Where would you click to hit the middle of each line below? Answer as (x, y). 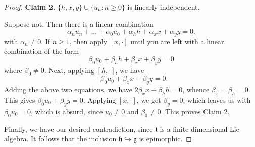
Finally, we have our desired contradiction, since (79, 129)
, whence (196, 89)
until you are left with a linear (177, 41)
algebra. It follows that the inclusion (60, 139)
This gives (20, 100)
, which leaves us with (217, 100)
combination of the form (42, 51)
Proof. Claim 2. (30, 7)
